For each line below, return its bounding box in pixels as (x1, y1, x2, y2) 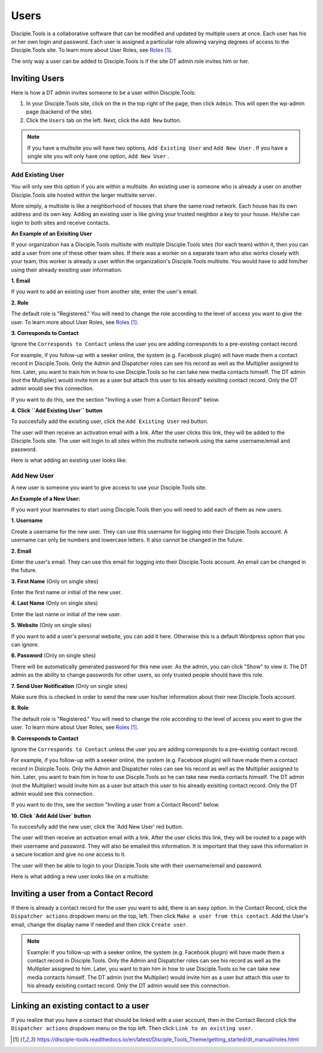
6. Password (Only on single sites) (11, 652, 96, 659)
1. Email (11, 277, 31, 284)
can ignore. (11, 641, 39, 649)
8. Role (11, 704, 29, 711)
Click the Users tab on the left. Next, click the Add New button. (26, 117, 182, 124)
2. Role (11, 299, 29, 306)
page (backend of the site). (26, 108, 93, 115)
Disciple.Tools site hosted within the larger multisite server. (11, 191, 157, 199)
